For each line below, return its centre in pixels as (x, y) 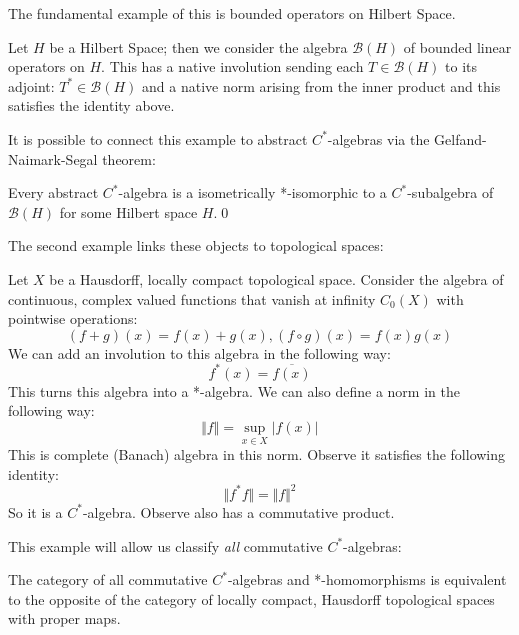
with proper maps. (64, 618)
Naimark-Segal (53, 158)
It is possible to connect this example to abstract (158, 138)
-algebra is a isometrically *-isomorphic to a (252, 192)
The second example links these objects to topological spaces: (196, 245)
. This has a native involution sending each (232, 66)
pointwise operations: (73, 318)
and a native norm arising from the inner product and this (321, 85)
